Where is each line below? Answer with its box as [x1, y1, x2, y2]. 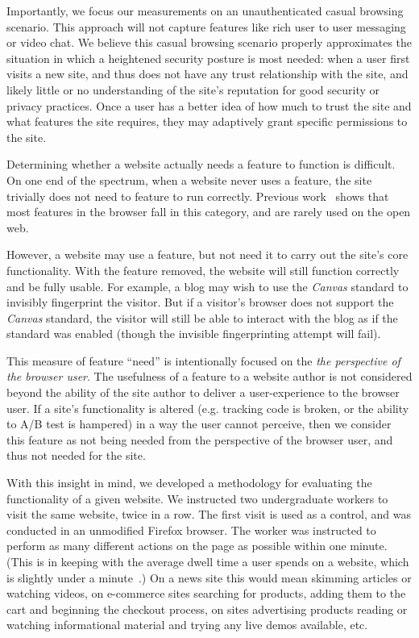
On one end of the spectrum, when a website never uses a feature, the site [6, 171, 372, 188]
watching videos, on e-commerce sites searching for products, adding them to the [6, 585, 406, 602]
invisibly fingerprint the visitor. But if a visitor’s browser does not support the [6, 294, 394, 311]
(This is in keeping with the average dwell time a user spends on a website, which [6, 553, 409, 569]
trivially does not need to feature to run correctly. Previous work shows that [6, 187, 389, 204]
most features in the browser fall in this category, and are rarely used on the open [6, 203, 411, 220]
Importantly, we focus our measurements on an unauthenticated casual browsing [6, 2, 404, 19]
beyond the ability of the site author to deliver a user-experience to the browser [6, 384, 400, 401]
